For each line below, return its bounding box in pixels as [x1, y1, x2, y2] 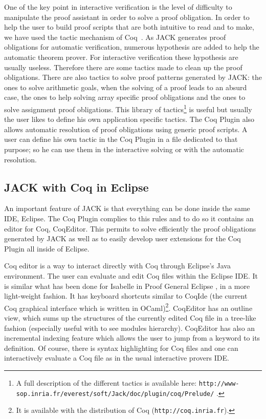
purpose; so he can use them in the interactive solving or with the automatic [4, 143, 245, 154]
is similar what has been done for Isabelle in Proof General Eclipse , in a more [4, 280, 250, 291]
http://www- [198, 380, 239, 387]
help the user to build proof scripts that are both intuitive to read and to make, [4, 22, 254, 32]
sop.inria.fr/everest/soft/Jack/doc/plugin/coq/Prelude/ [16, 390, 214, 397]
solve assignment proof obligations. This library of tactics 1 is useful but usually [4, 102, 252, 114]
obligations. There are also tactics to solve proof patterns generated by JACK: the [4, 72, 262, 82]
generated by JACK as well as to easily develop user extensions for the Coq [4, 233, 241, 244]
